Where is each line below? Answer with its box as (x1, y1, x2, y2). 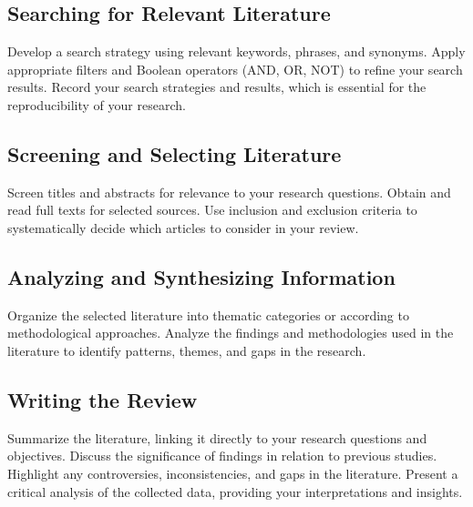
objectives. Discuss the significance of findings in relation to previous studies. (7, 446, 437, 465)
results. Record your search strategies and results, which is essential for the (7, 77, 427, 96)
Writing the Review (7, 385, 198, 413)
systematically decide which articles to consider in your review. (7, 218, 359, 237)
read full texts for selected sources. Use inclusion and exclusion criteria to (7, 200, 417, 219)
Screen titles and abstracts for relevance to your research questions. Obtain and (7, 182, 451, 201)
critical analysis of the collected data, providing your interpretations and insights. (7, 482, 463, 501)
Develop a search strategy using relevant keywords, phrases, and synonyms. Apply (7, 42, 466, 61)
